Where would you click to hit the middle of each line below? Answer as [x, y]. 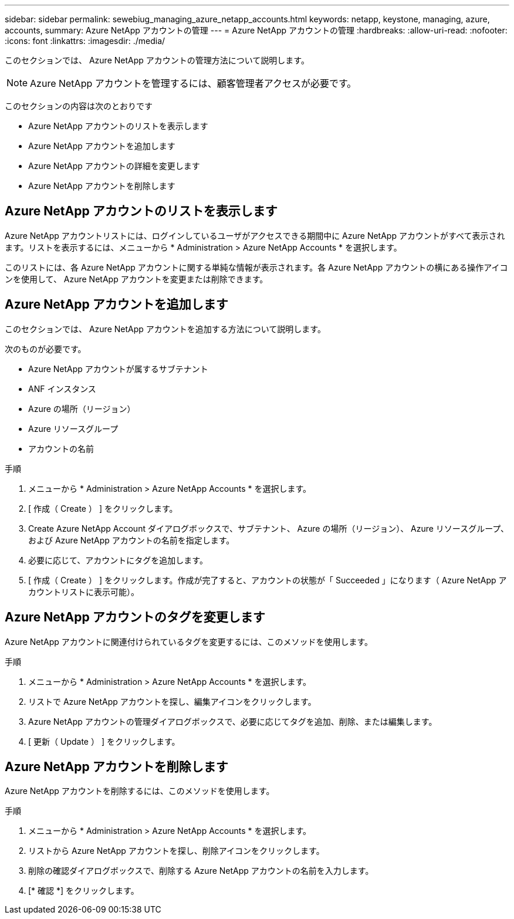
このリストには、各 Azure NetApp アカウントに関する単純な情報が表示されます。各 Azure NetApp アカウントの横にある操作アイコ [256, 267]
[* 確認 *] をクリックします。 [84, 891]
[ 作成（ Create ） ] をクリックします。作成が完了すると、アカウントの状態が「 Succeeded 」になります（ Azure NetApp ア [268, 580]
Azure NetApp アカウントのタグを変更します [135, 617]
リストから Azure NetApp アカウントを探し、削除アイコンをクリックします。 [176, 851]
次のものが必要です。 [45, 349]
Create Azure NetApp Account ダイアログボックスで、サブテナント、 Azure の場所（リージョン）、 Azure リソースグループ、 [268, 528]
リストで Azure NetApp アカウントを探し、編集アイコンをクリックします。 [172, 701]
